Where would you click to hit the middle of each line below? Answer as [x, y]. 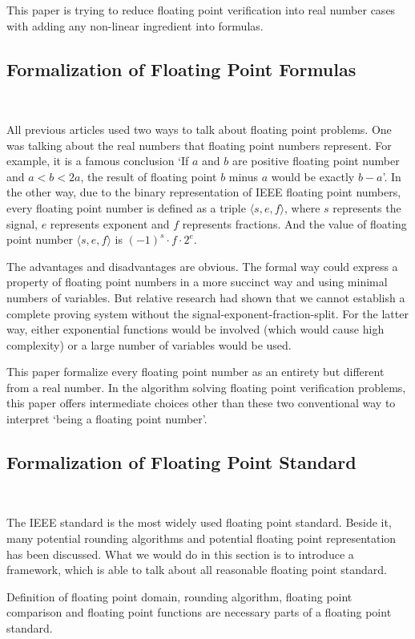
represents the [367, 207]
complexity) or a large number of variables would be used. [149, 344]
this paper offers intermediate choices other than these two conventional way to [201, 403]
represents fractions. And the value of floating [294, 223]
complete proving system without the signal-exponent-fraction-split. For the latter [207, 313]
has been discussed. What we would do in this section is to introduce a [180, 554]
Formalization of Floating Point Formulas [181, 69]
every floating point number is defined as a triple [126, 207]
